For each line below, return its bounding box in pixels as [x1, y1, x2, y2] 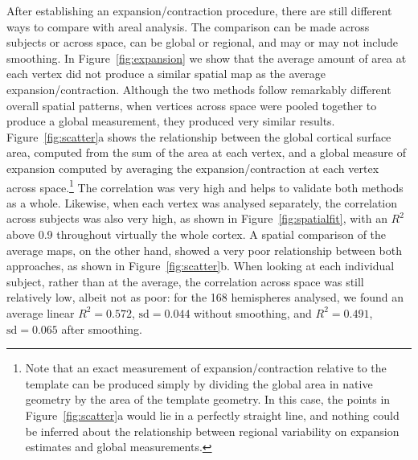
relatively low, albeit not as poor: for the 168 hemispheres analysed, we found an [6, 289, 404, 306]
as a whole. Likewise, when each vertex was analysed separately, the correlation [6, 194, 398, 211]
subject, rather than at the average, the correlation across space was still [6, 273, 364, 290]
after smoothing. [61, 320, 143, 337]
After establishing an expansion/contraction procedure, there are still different [6, 2, 392, 18]
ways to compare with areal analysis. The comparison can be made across [6, 18, 370, 35]
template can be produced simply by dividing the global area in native [25, 375, 373, 392]
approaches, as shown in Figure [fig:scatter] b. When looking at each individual [6, 257, 395, 274]
